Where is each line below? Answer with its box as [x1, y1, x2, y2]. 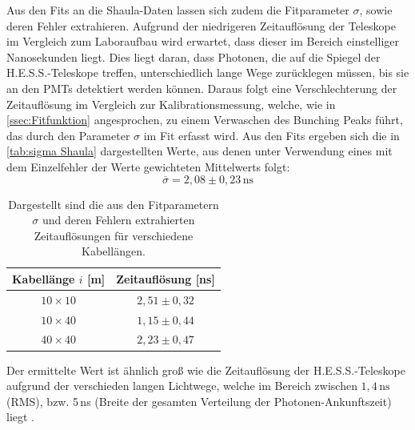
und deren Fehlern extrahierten [42, 211, 195, 228]
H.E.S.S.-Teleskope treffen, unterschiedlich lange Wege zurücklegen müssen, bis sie [6, 64, 409, 81]
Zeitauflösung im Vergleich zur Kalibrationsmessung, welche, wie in [6, 95, 336, 112]
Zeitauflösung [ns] [116, 270, 215, 287]
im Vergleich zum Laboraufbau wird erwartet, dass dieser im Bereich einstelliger [6, 33, 399, 50]
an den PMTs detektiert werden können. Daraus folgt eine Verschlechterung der [6, 79, 397, 96]
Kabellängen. [82, 243, 146, 259]
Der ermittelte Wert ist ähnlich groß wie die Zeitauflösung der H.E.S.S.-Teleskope [6, 361, 405, 378]
